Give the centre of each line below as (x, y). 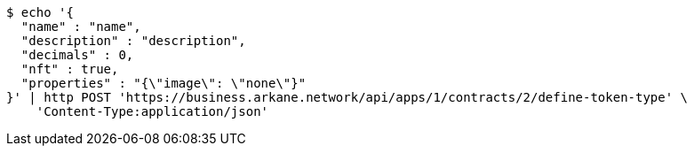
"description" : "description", (133, 41)
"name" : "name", (81, 27)
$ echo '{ (40, 12)
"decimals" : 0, (77, 55)
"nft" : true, (70, 69)
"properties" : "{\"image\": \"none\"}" (164, 83)
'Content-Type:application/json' (152, 111)
